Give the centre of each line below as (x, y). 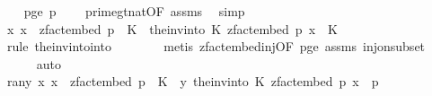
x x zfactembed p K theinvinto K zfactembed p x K (172, 28)
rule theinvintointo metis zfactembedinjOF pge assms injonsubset (216, 46)
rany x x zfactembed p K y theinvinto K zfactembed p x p (193, 81)
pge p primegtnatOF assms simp (134, 11)
